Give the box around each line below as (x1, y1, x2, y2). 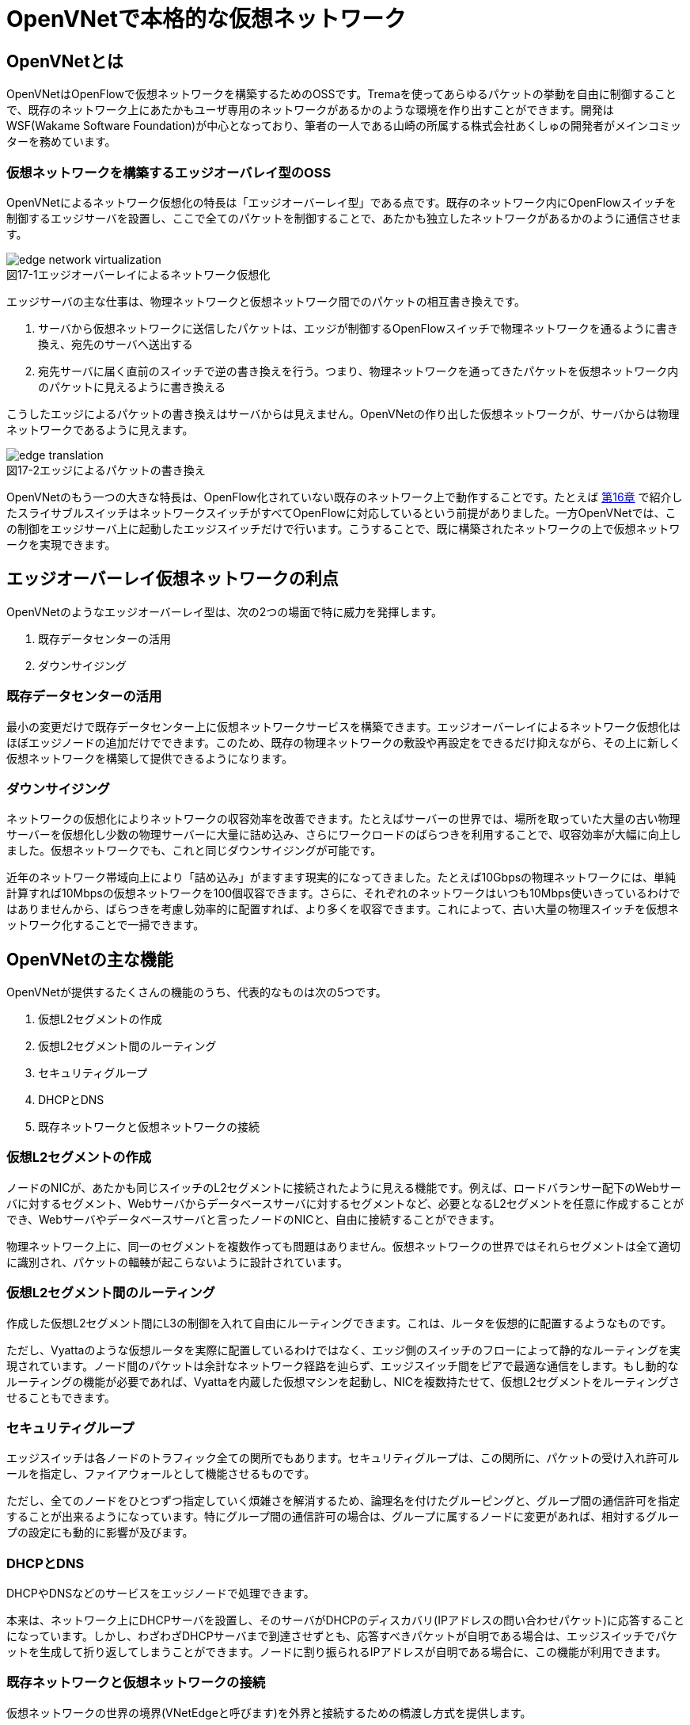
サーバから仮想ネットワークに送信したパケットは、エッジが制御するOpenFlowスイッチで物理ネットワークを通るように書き (38, 321, 678, 335)
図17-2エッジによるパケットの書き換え (6, 463, 206, 477)
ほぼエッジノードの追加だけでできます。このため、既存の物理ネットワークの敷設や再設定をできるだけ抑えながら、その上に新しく (6, 735, 681, 749)
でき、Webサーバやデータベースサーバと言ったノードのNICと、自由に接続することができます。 (6, 1212, 501, 1226)
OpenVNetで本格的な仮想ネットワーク (6, 6, 407, 32)
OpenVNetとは (6, 51, 123, 71)
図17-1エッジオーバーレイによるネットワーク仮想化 (6, 267, 271, 281)
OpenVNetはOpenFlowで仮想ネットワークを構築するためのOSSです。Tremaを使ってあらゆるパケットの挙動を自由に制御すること (6, 87, 677, 101)
